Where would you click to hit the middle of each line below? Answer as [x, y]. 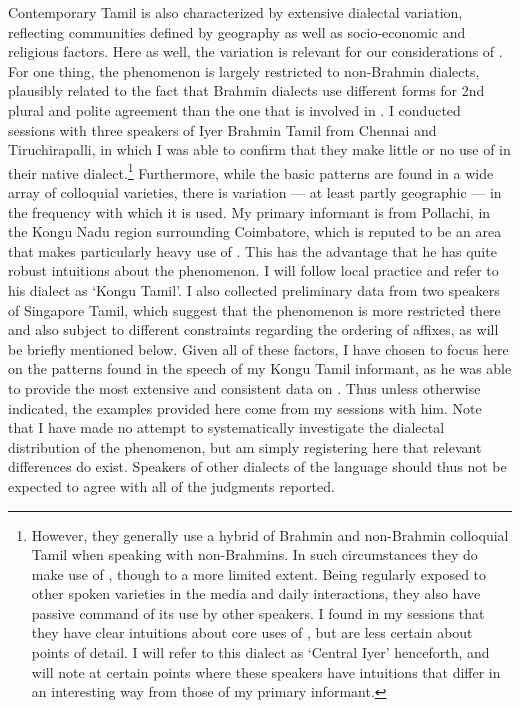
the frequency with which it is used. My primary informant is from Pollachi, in [249, 211]
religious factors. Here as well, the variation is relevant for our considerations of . [255, 51]
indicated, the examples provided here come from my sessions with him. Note [245, 407]
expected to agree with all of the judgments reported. [171, 485]
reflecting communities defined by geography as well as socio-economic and [237, 31]
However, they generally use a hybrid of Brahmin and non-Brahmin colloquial [270, 534]
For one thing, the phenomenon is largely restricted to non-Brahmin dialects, [244, 70]
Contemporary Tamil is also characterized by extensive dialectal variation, [235, 12]
